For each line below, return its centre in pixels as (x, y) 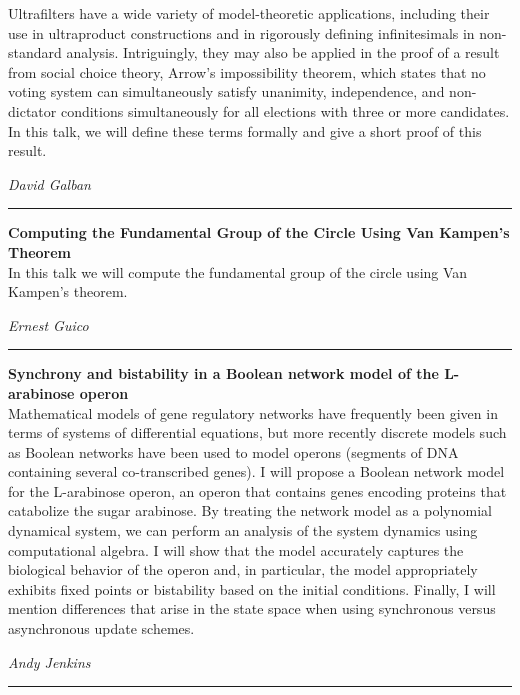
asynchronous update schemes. (101, 628)
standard (35, 52)
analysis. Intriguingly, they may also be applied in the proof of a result (283, 52)
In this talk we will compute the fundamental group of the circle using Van (238, 271)
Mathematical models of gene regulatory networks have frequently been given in (253, 412)
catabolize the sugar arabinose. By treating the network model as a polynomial (250, 510)
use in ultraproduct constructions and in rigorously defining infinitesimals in (241, 32)
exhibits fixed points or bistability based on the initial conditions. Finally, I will (252, 588)
